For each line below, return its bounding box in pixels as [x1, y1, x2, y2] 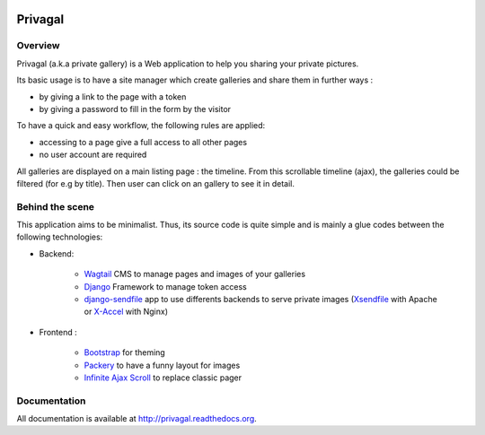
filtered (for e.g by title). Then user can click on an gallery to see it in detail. [16, 178, 295, 188]
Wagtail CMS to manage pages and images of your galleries [84, 269, 305, 280]
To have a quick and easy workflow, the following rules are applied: [16, 120, 266, 131]
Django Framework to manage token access [84, 281, 247, 291]
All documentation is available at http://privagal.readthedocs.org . [16, 413, 258, 424]
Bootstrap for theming [84, 347, 165, 358]
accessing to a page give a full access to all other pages [39, 136, 247, 147]
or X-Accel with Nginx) [84, 306, 168, 318]
